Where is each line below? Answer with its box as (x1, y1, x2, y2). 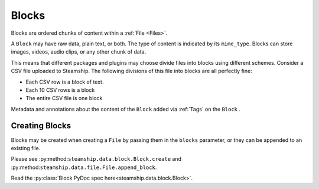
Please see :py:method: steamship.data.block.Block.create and (11, 155, 181, 163)
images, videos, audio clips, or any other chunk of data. (11, 48, 147, 55)
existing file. (11, 144, 41, 151)
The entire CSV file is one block (25, 95, 103, 102)
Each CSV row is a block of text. (25, 78, 104, 85)
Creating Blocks (11, 121, 71, 131)
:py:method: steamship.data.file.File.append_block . (11, 164, 157, 171)
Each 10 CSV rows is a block (25, 86, 95, 94)
